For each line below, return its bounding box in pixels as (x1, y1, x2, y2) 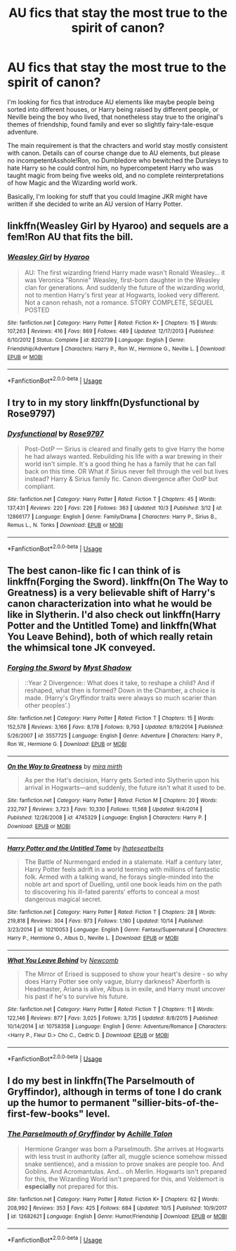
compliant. (24, 482, 55, 490)
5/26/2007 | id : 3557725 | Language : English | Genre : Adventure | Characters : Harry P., (7, 732, 223, 739)
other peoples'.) (24, 701, 71, 710)
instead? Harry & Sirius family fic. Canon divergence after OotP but (24, 475, 218, 483)
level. (85, 1107, 111, 1119)
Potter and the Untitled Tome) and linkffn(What (7, 619, 217, 631)
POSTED (24, 305, 50, 314)
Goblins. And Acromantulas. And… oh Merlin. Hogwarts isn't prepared (24, 1167, 227, 1176)
